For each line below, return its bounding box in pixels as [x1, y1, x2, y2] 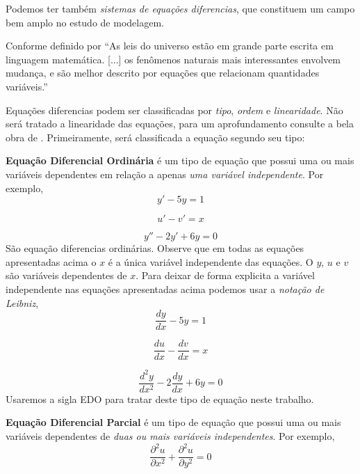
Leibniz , [6, 295, 39, 310]
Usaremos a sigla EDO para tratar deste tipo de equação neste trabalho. [6, 391, 314, 406]
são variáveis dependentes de [6, 268, 127, 283]
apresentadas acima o [6, 254, 97, 269]
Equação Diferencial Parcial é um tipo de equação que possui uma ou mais [6, 415, 341, 429]
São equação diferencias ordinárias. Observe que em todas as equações [6, 241, 304, 255]
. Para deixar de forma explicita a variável [136, 268, 315, 283]
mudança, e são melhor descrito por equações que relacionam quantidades [6, 65, 320, 80]
